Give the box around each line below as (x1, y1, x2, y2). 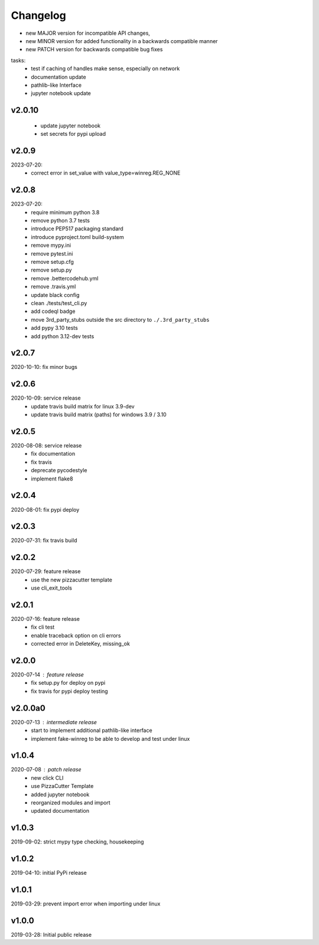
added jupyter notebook (31, 791, 90, 798)
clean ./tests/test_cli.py (31, 299, 87, 306)
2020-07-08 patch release (11, 766, 82, 773)
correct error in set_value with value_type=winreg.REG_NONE (31, 169, 181, 176)
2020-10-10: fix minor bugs (11, 364, 78, 371)
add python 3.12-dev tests (31, 332, 95, 339)
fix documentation (31, 450, 76, 457)
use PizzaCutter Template (31, 783, 94, 790)
